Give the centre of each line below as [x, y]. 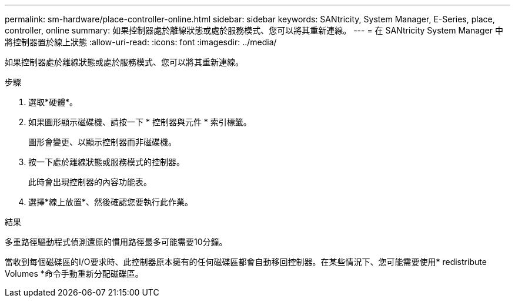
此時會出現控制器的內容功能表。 [90, 182]
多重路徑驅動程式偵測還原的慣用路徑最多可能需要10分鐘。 [116, 242]
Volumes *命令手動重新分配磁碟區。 [74, 274]
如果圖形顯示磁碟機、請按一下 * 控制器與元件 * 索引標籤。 [140, 122]
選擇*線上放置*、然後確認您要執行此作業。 [111, 202]
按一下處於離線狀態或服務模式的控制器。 [106, 162]
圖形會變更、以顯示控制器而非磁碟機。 [102, 142]
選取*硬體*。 [53, 102]
